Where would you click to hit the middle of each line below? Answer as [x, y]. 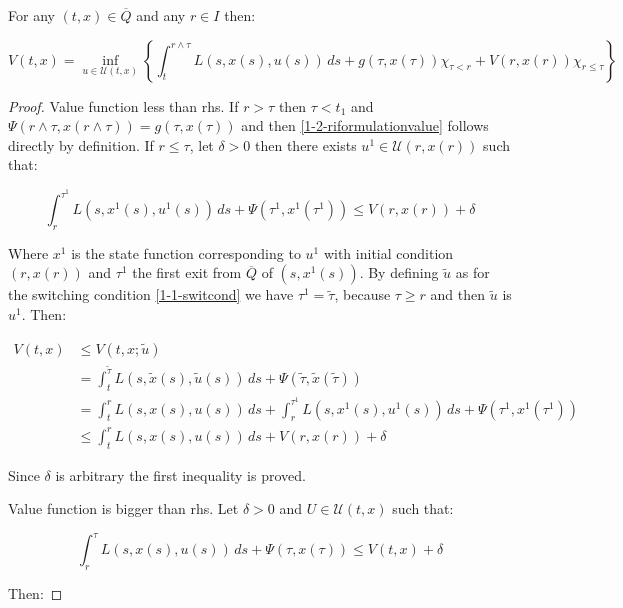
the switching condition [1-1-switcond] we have [151, 294]
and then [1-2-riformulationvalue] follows [365, 125]
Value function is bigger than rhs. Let [123, 508]
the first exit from [187, 272]
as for [472, 272]
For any [31, 15]
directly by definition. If [81, 144]
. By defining [399, 272]
